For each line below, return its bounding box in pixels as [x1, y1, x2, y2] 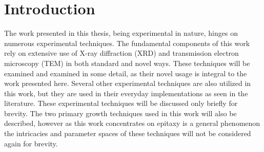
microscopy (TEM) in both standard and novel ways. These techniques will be [4, 57, 250, 68]
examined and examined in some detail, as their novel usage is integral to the [4, 68, 247, 78]
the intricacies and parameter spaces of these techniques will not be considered [4, 128, 251, 139]
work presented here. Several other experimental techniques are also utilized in [4, 78, 251, 89]
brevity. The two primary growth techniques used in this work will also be [4, 107, 237, 118]
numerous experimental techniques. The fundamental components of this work [4, 37, 250, 48]
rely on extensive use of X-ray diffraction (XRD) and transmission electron [4, 48, 239, 58]
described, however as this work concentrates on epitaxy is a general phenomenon [4, 118, 260, 128]
